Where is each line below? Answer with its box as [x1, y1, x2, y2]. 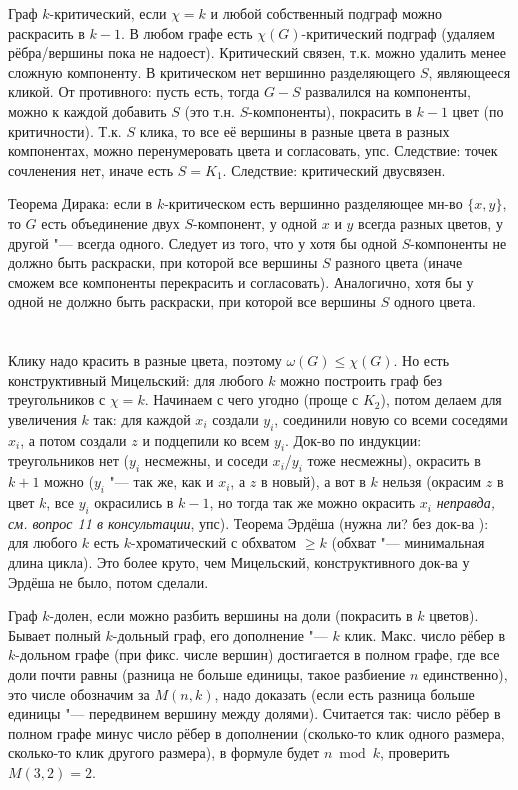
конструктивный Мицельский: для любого [8, 369, 264, 390]
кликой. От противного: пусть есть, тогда [8, 81, 260, 102]
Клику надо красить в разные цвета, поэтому [8, 350, 282, 371]
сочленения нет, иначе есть [8, 159, 174, 180]
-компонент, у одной [192, 212, 318, 233]
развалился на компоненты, [305, 81, 471, 102]
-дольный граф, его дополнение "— [112, 624, 328, 645]
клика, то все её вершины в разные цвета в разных [139, 120, 450, 141]
